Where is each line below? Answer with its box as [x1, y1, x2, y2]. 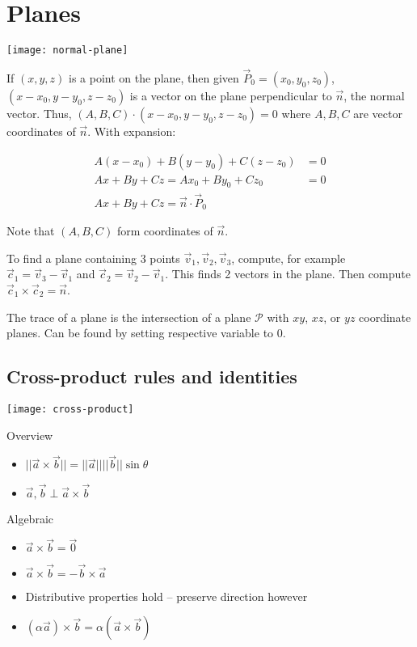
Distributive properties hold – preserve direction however [25, 587, 308, 604]
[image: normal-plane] [6, 44, 128, 57]
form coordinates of [116, 222, 213, 239]
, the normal [343, 87, 405, 104]
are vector [353, 105, 402, 121]
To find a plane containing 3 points [6, 249, 180, 266]
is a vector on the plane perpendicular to [129, 87, 332, 104]
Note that [6, 222, 55, 239]
